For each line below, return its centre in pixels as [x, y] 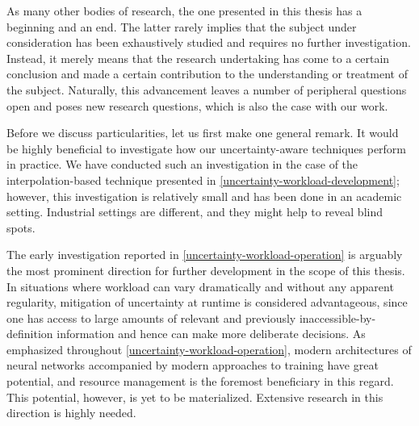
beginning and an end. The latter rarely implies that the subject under [182, 26]
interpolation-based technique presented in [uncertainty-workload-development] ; [203, 180]
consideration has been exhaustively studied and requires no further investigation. [209, 42]
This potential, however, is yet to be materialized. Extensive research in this [195, 397]
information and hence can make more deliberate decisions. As [211, 334]
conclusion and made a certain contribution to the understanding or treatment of [207, 74]
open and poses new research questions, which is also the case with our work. [197, 105]
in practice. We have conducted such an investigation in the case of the [182, 164]
